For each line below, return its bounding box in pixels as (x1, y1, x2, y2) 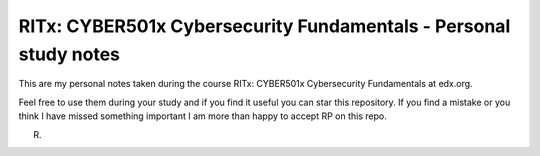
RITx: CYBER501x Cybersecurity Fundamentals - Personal (18, 15, 511, 37)
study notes (18, 43, 120, 65)
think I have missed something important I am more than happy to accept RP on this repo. (18, 110, 387, 122)
